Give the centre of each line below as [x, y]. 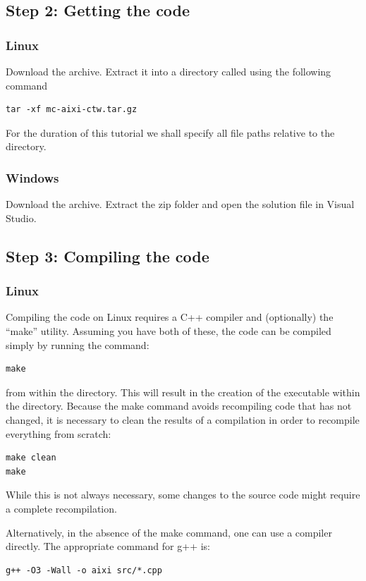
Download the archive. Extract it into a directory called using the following [169, 71]
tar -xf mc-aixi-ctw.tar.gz [72, 110]
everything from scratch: [59, 433]
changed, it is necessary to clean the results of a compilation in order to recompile [183, 419]
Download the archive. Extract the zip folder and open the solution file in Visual [180, 204]
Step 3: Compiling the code [108, 256]
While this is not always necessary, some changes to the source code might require [183, 495]
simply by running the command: [78, 344]
